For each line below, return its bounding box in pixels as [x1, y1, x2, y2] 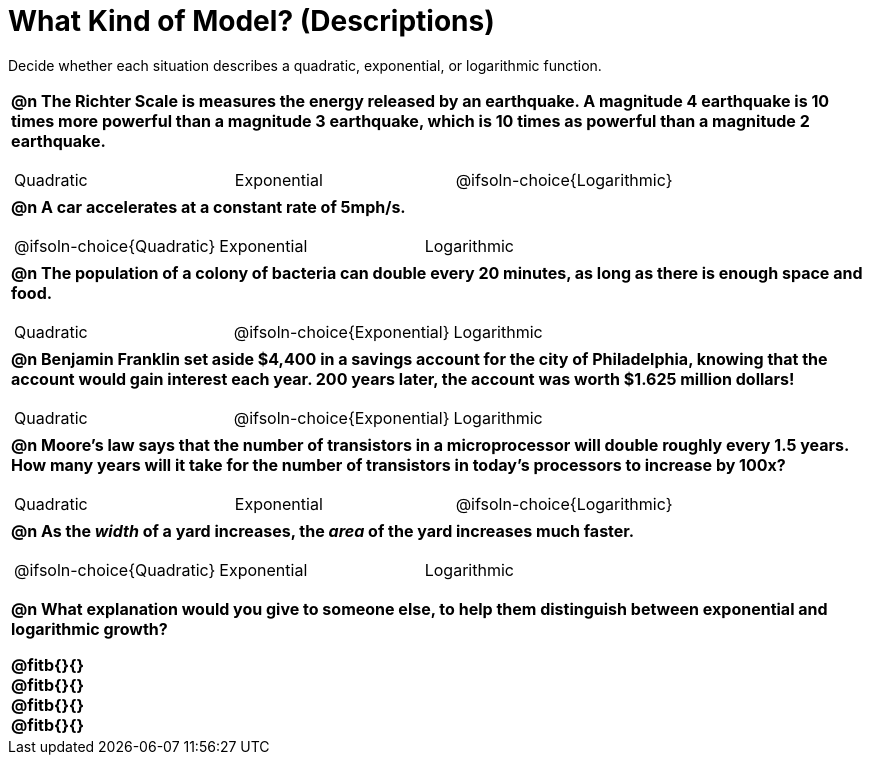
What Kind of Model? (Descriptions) [8, 4, 495, 38]
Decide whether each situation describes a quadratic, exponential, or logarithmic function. [8, 56, 602, 74]
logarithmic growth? [11, 618, 168, 639]
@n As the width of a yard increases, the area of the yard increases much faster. [11, 520, 635, 541]
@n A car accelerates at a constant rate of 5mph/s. [11, 196, 406, 217]
